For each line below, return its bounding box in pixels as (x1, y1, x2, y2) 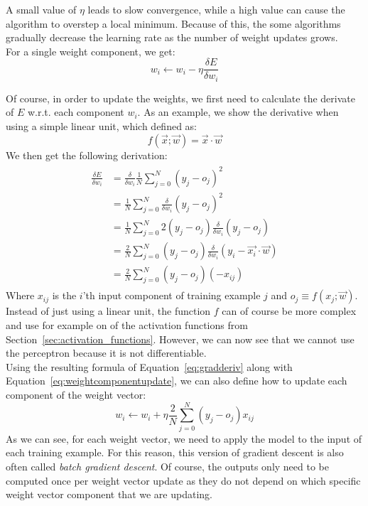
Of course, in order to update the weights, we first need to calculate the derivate (6, 90, 355, 105)
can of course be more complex (222, 303, 357, 318)
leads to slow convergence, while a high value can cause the (87, 2, 345, 16)
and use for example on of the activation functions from (6, 318, 248, 333)
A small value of (6, 2, 77, 16)
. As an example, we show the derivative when (137, 104, 339, 119)
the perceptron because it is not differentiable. (6, 345, 207, 360)
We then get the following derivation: (6, 147, 168, 162)
